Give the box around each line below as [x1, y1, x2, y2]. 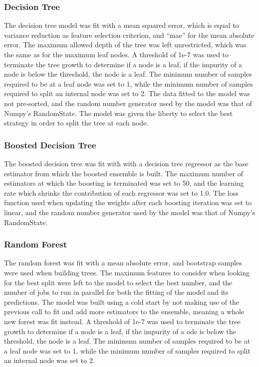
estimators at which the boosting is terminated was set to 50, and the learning [4, 178, 244, 188]
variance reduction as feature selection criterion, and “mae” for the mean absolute [4, 29, 255, 40]
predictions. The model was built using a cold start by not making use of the [4, 296, 240, 307]
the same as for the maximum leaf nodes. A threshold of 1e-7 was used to [4, 49, 229, 59]
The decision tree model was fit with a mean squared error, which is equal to [4, 20, 239, 30]
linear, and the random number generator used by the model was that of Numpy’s [4, 207, 256, 217]
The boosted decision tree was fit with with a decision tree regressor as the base [4, 158, 249, 168]
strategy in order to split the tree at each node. [4, 118, 149, 128]
